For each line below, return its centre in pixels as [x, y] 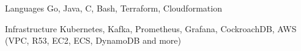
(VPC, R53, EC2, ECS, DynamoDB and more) [93, 40]
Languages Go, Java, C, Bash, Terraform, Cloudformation [113, 8]
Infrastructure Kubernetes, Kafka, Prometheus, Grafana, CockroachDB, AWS [151, 28]
